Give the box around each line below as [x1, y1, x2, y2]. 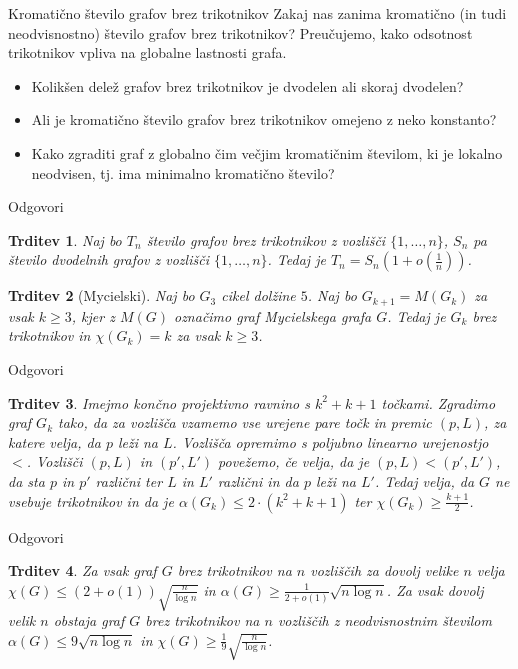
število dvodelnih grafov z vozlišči [8, 249, 209, 270]
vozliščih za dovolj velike [310, 560, 459, 581]
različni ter [95, 470, 163, 491]
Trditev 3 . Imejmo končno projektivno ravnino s [8, 392, 310, 413]
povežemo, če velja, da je [218, 451, 370, 472]
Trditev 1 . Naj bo [8, 229, 122, 250]
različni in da [217, 470, 299, 491]
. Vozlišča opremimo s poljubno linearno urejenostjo [172, 431, 489, 452]
